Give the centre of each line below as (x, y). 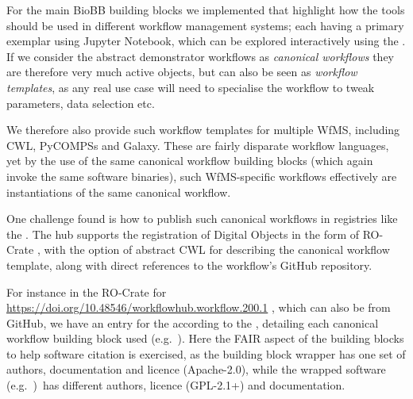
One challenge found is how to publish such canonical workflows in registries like (202, 219)
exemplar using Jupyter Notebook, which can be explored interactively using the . (206, 41)
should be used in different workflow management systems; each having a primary (205, 25)
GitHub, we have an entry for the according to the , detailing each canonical (193, 322)
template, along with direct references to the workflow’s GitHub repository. (189, 265)
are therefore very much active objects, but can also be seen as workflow (182, 72)
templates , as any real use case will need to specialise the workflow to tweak (191, 87)
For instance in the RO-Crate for (87, 292)
